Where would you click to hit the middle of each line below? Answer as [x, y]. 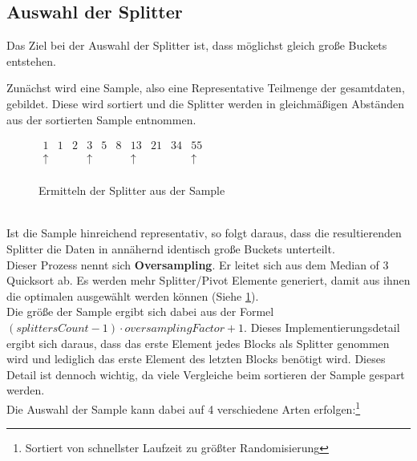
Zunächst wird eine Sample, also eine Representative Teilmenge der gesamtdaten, [206, 88]
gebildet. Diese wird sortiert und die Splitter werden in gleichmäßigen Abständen [206, 103]
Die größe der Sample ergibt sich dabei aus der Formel [140, 311]
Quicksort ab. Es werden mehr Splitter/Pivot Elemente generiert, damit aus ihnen [208, 280]
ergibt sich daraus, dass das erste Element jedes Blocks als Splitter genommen [198, 343]
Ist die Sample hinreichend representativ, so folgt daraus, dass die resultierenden [204, 233]
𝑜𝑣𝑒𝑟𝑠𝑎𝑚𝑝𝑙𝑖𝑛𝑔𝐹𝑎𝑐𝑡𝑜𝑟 [174, 329]
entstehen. [31, 61]
